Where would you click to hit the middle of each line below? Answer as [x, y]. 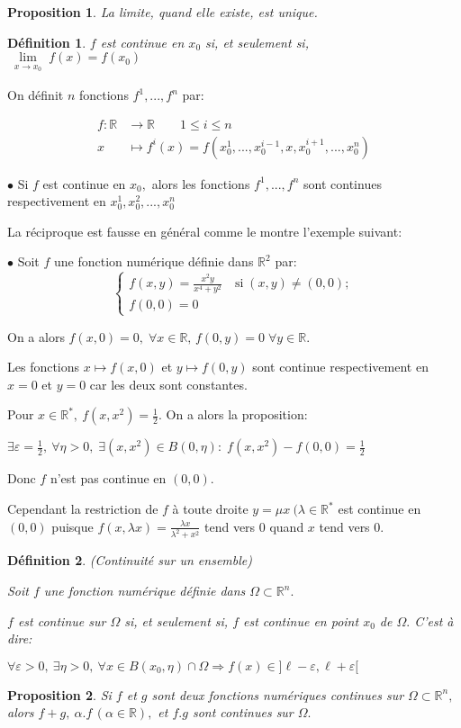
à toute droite [210, 508]
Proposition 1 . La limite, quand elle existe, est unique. [163, 12]
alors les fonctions [201, 183]
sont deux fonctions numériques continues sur [278, 694]
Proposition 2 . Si [59, 694]
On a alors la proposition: [237, 414]
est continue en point [301, 620]
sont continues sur [243, 712]
